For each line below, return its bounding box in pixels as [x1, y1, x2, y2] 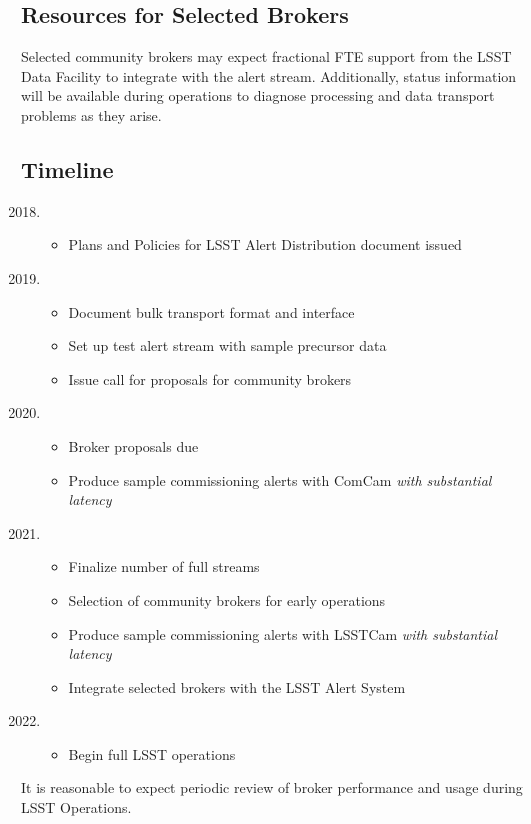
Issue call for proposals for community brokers [68, 368, 352, 389]
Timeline [21, 153, 114, 184]
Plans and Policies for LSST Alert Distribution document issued [68, 234, 462, 255]
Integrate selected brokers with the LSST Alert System [68, 676, 406, 697]
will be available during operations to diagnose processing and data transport [21, 85, 495, 106]
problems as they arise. [21, 104, 162, 125]
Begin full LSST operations [68, 743, 236, 764]
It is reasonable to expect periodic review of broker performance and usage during [21, 777, 523, 798]
